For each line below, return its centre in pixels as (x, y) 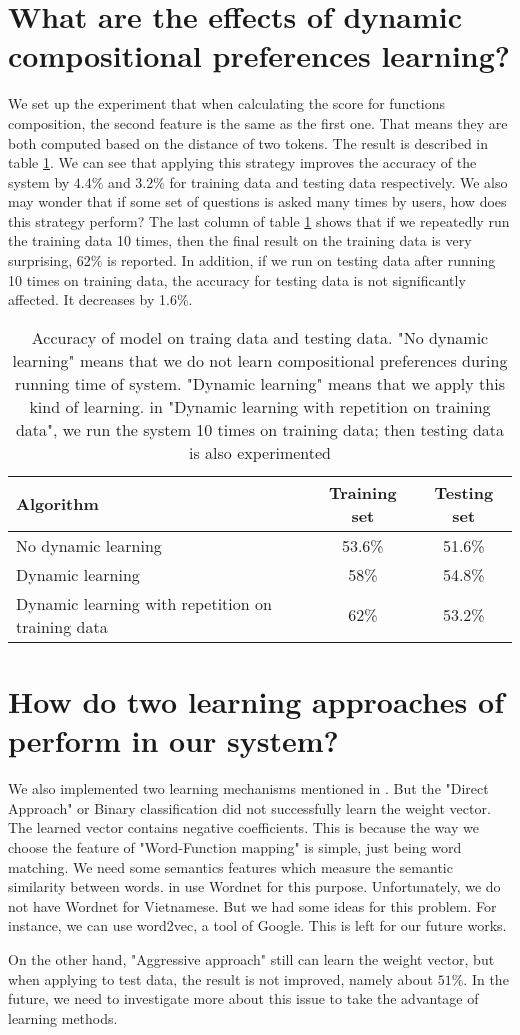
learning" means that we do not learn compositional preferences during (260, 360)
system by (39, 181)
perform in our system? (173, 740)
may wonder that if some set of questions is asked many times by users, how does (257, 201)
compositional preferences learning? (259, 55)
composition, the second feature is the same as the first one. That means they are (258, 122)
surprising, (40, 260)
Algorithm (57, 504)
